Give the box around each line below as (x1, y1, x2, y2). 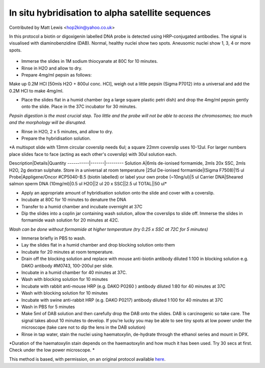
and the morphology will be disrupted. (9, 120, 86, 125)
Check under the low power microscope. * (9, 347, 95, 353)
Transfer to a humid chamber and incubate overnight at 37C (21, 203, 143, 209)
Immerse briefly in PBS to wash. (21, 235, 86, 241)
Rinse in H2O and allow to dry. (21, 65, 83, 71)
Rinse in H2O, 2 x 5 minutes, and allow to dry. (21, 128, 113, 134)
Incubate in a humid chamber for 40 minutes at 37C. (21, 270, 127, 275)
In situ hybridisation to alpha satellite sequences (9, 7, 211, 18)
